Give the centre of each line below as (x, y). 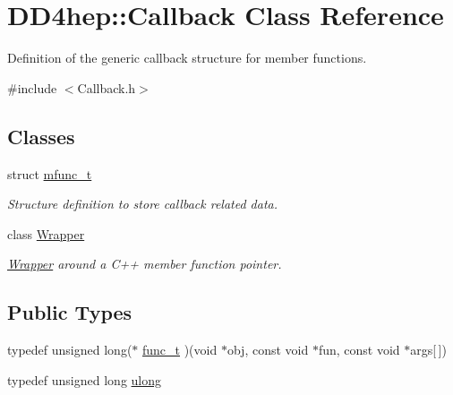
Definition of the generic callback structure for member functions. (187, 58)
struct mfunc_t (50, 173)
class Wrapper (46, 233)
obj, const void (268, 350)
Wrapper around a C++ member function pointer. (145, 264)
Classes (41, 136)
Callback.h (107, 87)
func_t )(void (180, 350)
